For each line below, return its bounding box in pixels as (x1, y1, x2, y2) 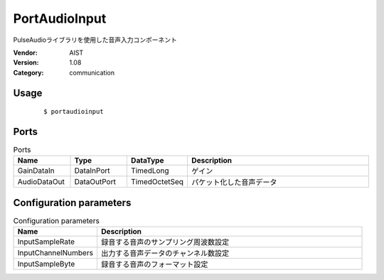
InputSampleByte (17, 259, 75, 269)
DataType (130, 156, 164, 166)
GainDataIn (17, 166, 55, 176)
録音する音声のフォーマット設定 (100, 259, 208, 269)
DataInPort (74, 166, 110, 176)
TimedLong (130, 166, 170, 176)
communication (69, 68, 115, 77)
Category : (13, 68, 44, 77)
